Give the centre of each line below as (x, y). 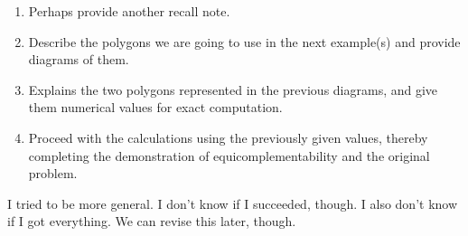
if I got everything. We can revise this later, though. (152, 221)
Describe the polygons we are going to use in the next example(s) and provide (244, 41)
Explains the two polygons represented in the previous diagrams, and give (233, 89)
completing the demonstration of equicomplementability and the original (229, 155)
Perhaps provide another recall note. (129, 11)
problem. (53, 173)
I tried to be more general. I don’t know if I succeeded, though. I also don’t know (233, 203)
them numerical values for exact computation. (155, 107)
